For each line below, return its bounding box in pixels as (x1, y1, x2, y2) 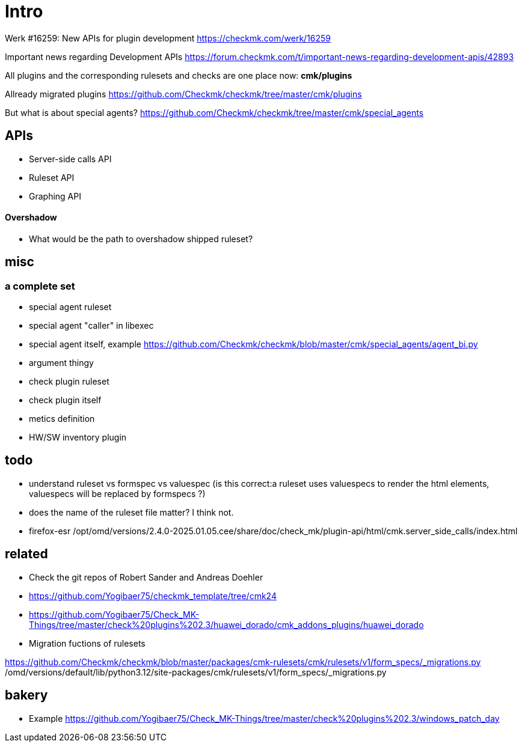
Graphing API (29, 191, 81, 201)
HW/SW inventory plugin (29, 432, 127, 443)
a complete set (5, 279, 75, 292)
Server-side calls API (29, 153, 112, 164)
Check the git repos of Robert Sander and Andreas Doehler (29, 572, 263, 582)
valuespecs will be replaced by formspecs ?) (29, 488, 206, 499)
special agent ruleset (29, 302, 112, 313)
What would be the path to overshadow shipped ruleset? (29, 233, 253, 244)
